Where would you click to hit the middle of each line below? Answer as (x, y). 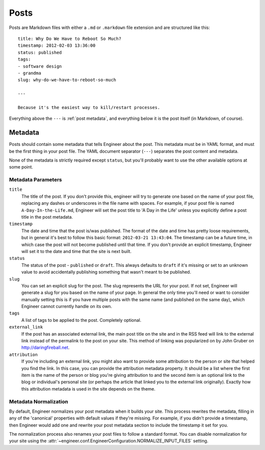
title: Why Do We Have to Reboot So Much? (70, 39)
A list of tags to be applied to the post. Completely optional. (81, 320)
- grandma (29, 73)
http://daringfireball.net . (45, 348)
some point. (21, 167)
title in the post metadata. (47, 217)
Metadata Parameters (36, 180)
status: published (40, 52)
